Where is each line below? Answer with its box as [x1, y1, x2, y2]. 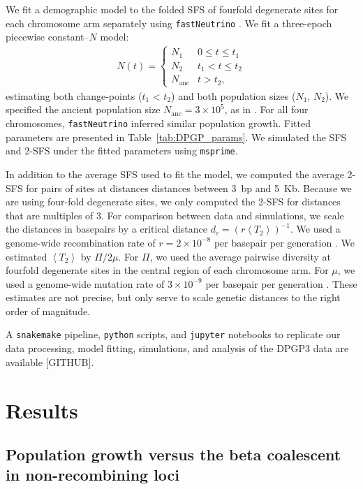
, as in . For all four [224, 102, 309, 117]
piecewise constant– [6, 29, 89, 44]
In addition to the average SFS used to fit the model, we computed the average [6, 166, 344, 181]
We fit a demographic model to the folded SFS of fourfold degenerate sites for [6, 2, 339, 16]
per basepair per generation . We [214, 235, 355, 249]
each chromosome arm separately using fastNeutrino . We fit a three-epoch [6, 15, 332, 30]
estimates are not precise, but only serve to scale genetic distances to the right [6, 290, 341, 305]
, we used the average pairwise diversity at [149, 249, 331, 263]
